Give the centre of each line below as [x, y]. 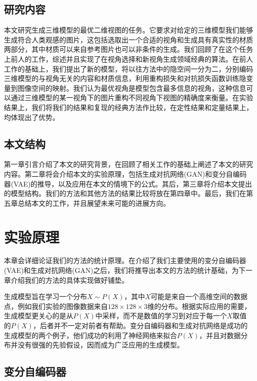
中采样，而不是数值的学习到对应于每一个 [161, 316]
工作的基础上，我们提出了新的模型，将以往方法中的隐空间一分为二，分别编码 [128, 68]
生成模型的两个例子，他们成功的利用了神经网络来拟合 [90, 335]
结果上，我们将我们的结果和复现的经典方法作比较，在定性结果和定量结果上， [128, 107]
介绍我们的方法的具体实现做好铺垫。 [69, 280]
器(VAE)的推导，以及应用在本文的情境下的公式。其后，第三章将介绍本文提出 [128, 183]
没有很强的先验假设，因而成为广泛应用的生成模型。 [101, 345]
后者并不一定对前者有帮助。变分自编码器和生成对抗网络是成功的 [144, 325]
